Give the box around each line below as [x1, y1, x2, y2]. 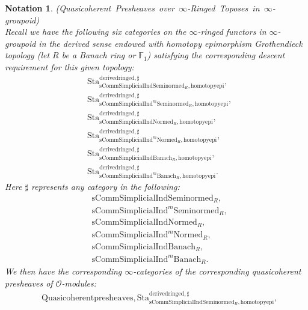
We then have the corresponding [5, 265, 122, 278]
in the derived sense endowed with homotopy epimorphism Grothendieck [38, 37, 303, 49]
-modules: [61, 276, 97, 289]
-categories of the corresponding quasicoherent [133, 265, 301, 278]
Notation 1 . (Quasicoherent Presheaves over [5, 2, 174, 14]
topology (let [5, 49, 50, 61]
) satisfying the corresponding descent [147, 49, 285, 61]
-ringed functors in [197, 25, 266, 38]
